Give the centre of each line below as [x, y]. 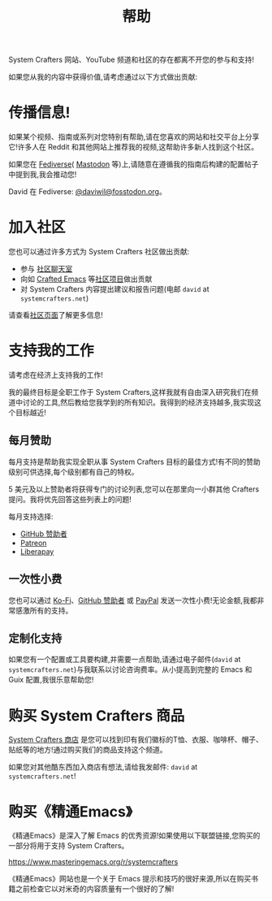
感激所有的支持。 [44, 610]
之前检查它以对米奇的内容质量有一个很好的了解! [95, 889]
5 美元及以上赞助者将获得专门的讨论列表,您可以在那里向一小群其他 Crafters [134, 489]
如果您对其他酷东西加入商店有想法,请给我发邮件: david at [103, 767]
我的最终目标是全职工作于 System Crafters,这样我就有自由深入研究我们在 [130, 392]
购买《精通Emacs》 [70, 811]
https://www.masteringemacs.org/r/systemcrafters [93, 862]
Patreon [33, 543]
